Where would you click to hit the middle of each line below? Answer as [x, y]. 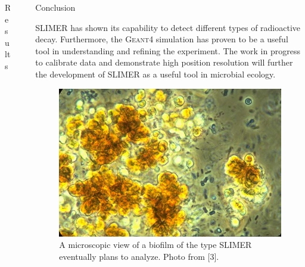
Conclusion [55, 7]
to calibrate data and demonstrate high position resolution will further [164, 62]
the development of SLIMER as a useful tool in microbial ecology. [155, 74]
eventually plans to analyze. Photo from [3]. [139, 256]
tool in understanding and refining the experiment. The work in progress [168, 50]
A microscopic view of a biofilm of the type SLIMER [155, 245]
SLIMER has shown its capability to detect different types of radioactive [168, 27]
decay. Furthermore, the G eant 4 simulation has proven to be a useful [162, 39]
